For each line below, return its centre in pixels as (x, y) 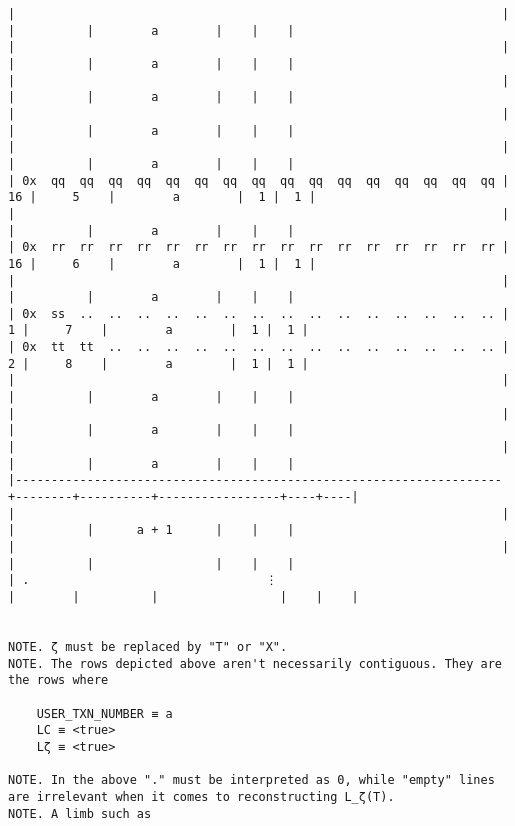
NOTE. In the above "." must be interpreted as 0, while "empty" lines (251, 780)
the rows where (58, 680)
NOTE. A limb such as (80, 813)
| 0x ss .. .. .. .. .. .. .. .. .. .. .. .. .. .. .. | (259, 313)
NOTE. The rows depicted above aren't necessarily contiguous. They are (255, 663)
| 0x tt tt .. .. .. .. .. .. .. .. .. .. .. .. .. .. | (259, 347)
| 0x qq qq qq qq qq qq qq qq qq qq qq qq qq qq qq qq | (259, 180)
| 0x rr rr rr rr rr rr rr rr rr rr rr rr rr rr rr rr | (259, 247)
